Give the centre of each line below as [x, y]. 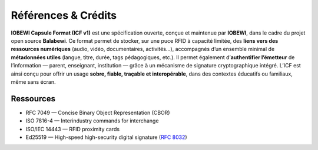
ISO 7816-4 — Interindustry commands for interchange [92, 121]
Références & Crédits [64, 15]
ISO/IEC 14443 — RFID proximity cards [73, 129]
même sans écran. [33, 81]
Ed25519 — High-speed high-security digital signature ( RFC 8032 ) [107, 137]
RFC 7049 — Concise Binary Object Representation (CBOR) [98, 112]
